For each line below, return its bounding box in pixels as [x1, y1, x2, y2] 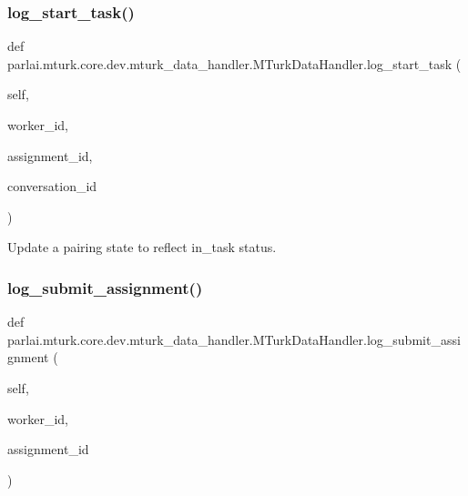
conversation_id [7, 177, 97, 196]
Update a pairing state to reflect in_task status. [7, 238, 277, 257]
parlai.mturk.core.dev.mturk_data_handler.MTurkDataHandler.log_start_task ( [7, 54, 462, 73]
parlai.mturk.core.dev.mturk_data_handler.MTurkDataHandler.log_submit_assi [7, 329, 461, 349]
